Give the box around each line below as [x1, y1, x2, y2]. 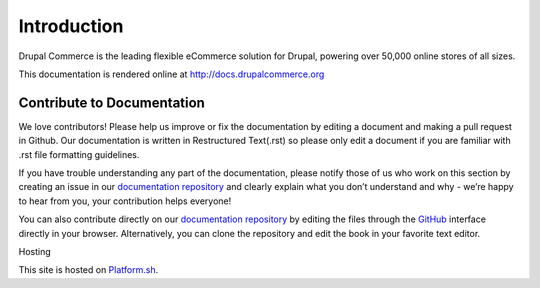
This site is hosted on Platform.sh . [18, 264, 159, 276]
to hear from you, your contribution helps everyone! [18, 195, 232, 207]
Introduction [18, 15, 124, 37]
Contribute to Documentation [18, 94, 205, 111]
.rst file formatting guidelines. [18, 148, 140, 160]
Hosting [18, 245, 52, 257]
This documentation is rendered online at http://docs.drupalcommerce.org [18, 68, 325, 80]
